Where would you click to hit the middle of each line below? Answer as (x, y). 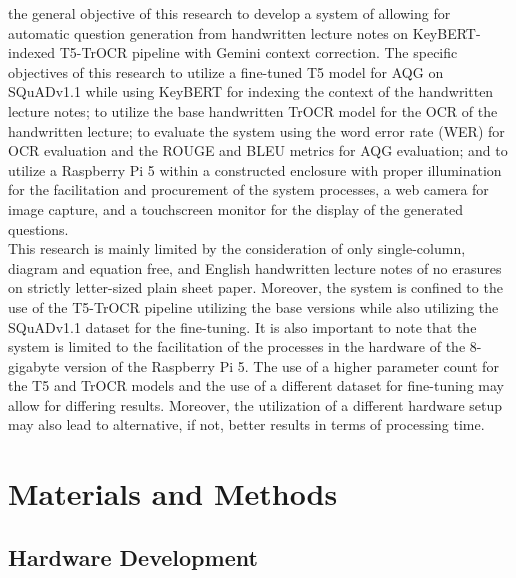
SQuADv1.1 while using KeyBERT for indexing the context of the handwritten (251, 91)
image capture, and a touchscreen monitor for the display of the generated (235, 208)
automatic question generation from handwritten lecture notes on (208, 32)
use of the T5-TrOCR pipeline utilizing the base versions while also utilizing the (253, 306)
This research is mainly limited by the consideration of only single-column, (237, 248)
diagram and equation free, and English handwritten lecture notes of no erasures (255, 267)
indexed (32, 52)
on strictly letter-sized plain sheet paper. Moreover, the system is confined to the (255, 287)
